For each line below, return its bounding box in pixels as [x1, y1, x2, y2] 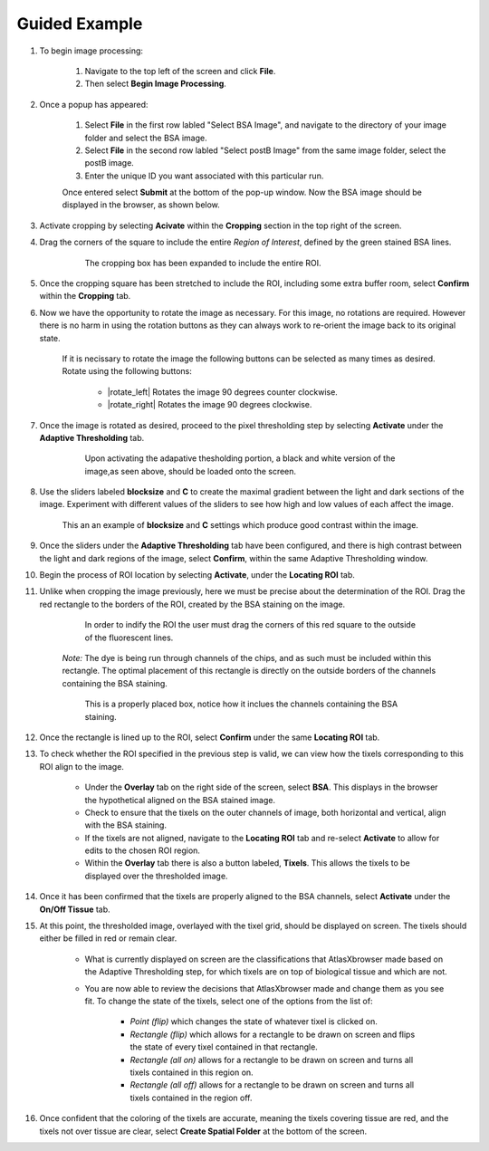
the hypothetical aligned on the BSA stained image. [84, 794, 276, 805]
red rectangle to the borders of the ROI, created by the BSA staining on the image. [39, 599, 346, 609]
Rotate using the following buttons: [62, 366, 192, 377]
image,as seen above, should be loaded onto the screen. [84, 465, 297, 476]
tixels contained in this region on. [129, 1067, 254, 1078]
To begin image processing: [39, 45, 144, 56]
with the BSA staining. [84, 820, 168, 830]
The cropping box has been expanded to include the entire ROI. [84, 257, 321, 268]
